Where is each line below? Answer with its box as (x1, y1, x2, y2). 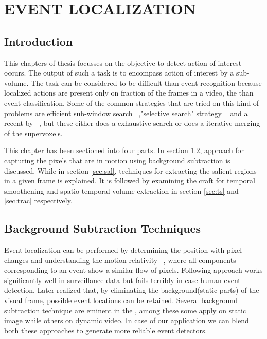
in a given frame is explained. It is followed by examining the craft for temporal (4, 175, 255, 186)
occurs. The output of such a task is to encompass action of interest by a (4, 67, 234, 78)
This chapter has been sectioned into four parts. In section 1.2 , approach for (4, 145, 244, 156)
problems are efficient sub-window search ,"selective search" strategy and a (4, 107, 248, 118)
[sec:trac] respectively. (4, 195, 73, 206)
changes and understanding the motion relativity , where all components (4, 254, 236, 265)
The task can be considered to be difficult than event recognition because (31, 77, 262, 88)
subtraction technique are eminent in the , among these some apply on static (4, 305, 246, 315)
